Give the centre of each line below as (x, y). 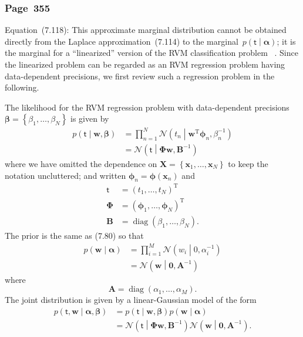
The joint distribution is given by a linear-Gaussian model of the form (131, 300)
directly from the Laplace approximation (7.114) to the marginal (122, 41)
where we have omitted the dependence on (81, 163)
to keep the (248, 163)
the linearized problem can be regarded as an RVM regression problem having (145, 64)
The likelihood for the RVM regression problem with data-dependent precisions (147, 107)
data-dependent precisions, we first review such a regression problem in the (140, 76)
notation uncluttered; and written (65, 175)
